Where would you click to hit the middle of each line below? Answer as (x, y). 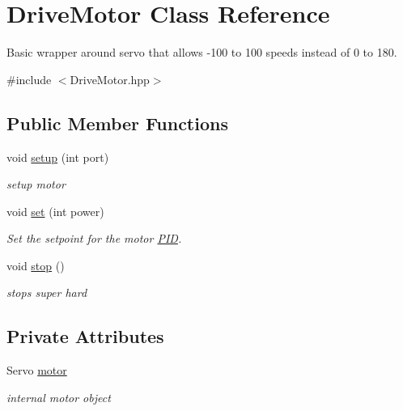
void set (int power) (55, 211)
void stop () (36, 265)
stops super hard (47, 292)
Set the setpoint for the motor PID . (94, 238)
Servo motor (37, 370)
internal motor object (59, 397)
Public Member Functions (117, 123)
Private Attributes (85, 336)
